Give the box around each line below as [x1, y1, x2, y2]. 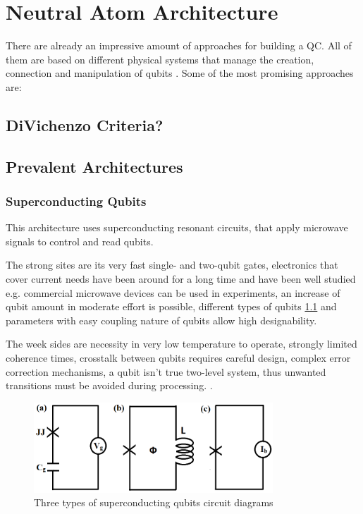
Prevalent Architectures [6, 155, 183, 177]
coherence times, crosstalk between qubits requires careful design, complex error [6, 350, 351, 365]
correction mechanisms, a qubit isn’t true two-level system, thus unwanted [6, 364, 326, 379]
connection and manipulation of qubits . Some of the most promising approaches [6, 66, 354, 80]
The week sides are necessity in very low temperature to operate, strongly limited [6, 336, 357, 351]
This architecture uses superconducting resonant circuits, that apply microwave [6, 220, 348, 235]
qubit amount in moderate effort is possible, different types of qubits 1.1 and [6, 299, 337, 314]
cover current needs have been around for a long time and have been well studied [6, 271, 356, 286]
